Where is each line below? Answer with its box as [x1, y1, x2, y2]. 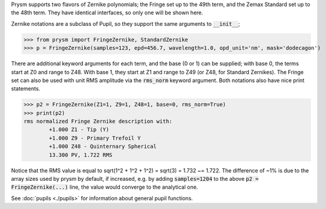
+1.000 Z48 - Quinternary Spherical [49, 143, 157, 150]
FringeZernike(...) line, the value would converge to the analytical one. [11, 183, 198, 191]
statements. [11, 85, 41, 92]
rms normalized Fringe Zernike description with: [23, 118, 173, 125]
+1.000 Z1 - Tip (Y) [49, 126, 110, 133]
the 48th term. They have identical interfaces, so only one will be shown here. [11, 9, 204, 16]
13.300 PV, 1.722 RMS [49, 152, 113, 158]
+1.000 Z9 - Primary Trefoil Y [49, 135, 141, 141]
